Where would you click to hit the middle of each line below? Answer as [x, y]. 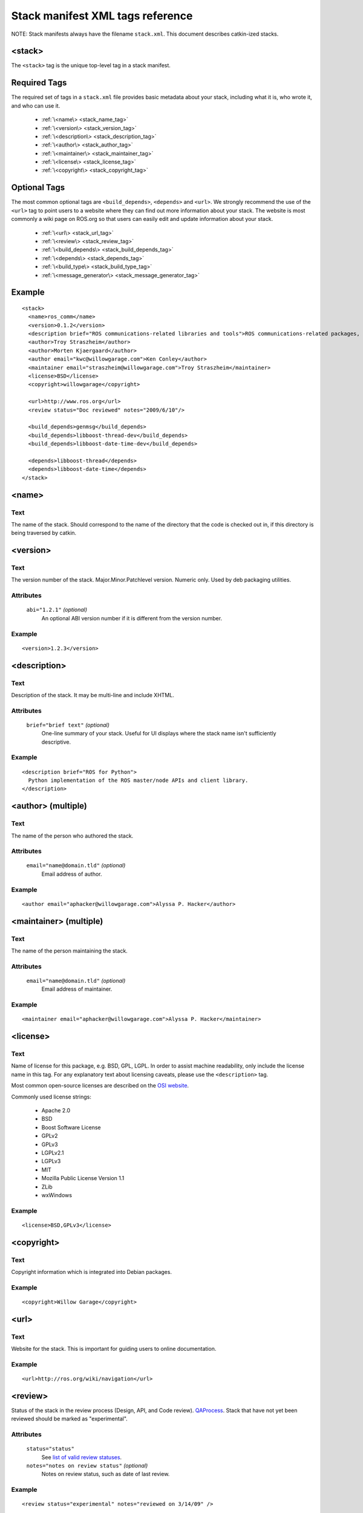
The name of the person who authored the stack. [72, 836]
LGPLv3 [51, 1161]
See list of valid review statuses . [82, 1457]
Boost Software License [71, 1127]
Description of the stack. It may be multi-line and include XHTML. [93, 695]
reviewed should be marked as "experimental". [70, 1419]
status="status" [51, 1449]
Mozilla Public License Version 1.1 [83, 1178]
